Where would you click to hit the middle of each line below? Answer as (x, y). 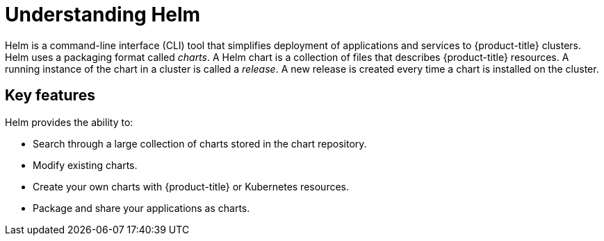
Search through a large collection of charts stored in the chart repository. (200, 143)
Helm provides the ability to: (69, 122)
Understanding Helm (103, 15)
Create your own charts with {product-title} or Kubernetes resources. (191, 186)
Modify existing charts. (85, 165)
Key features (50, 96)
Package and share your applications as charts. (141, 208)
